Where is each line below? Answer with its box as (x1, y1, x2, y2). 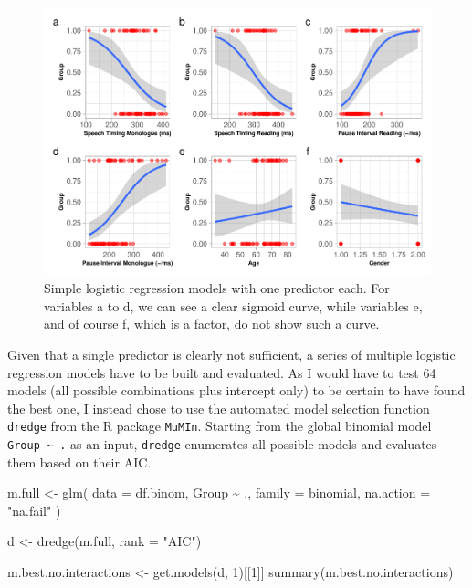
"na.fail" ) (7, 500, 61, 520)
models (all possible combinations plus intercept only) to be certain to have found (7, 381, 466, 400)
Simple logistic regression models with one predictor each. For (44, 278, 390, 298)
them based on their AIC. (7, 452, 152, 471)
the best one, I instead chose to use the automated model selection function (7, 398, 430, 417)
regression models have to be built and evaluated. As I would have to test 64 (7, 362, 436, 382)
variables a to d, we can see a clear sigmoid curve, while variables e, (44, 296, 423, 315)
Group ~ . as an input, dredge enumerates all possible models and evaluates (7, 434, 437, 453)
